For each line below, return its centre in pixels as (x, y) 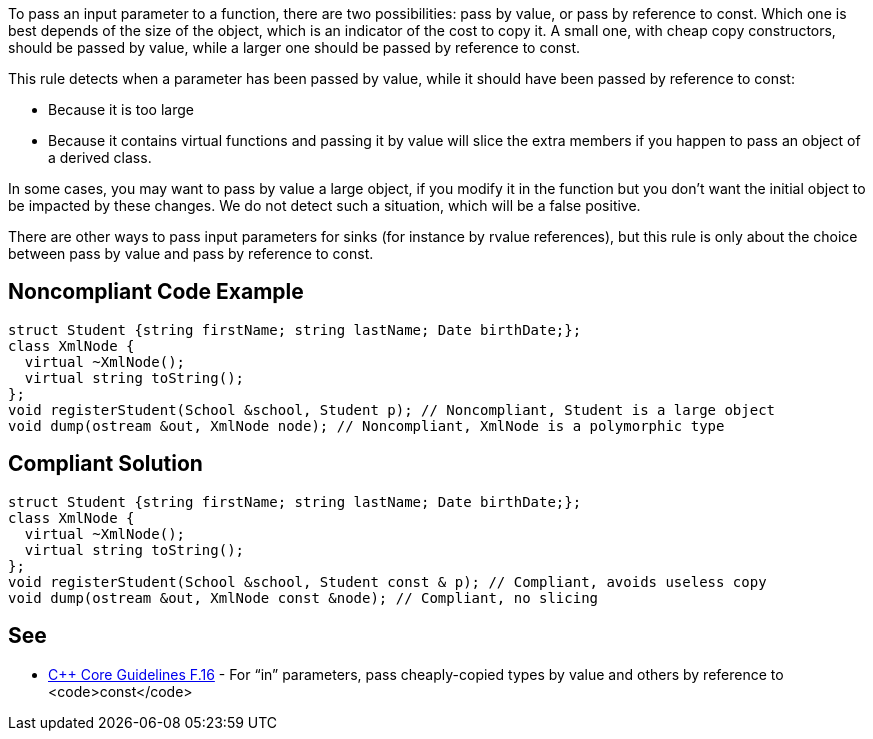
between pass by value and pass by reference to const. (191, 253)
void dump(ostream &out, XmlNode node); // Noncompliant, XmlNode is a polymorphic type (366, 425)
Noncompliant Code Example (156, 292)
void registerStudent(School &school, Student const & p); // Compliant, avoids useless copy (387, 581)
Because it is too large (121, 109)
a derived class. (100, 157)
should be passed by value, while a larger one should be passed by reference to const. (294, 47)
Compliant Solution (105, 464)
